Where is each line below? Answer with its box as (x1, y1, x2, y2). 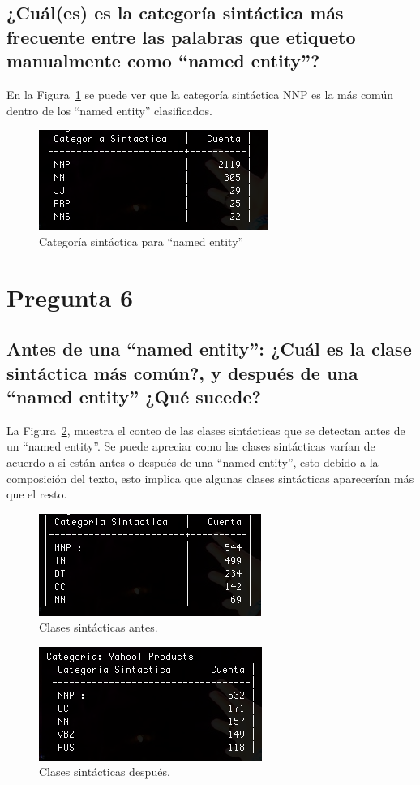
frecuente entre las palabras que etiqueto (6, 24, 356, 49)
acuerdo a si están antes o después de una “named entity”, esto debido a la (6, 453, 379, 470)
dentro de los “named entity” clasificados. (6, 101, 212, 119)
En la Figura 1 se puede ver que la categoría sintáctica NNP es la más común (6, 85, 393, 102)
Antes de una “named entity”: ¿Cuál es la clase (6, 336, 412, 361)
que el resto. (6, 485, 67, 502)
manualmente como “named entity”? (6, 48, 320, 73)
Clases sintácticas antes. (39, 619, 158, 636)
